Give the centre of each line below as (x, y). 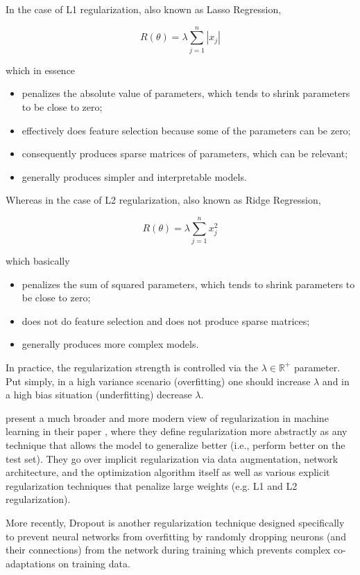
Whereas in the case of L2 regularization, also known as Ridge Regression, (163, 200)
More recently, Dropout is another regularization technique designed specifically (175, 522)
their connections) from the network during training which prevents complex (168, 550)
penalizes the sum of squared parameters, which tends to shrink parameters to (188, 284)
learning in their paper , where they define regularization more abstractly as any (177, 431)
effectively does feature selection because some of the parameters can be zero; (186, 130)
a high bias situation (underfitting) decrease (99, 395)
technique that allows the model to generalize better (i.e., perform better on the (175, 444)
